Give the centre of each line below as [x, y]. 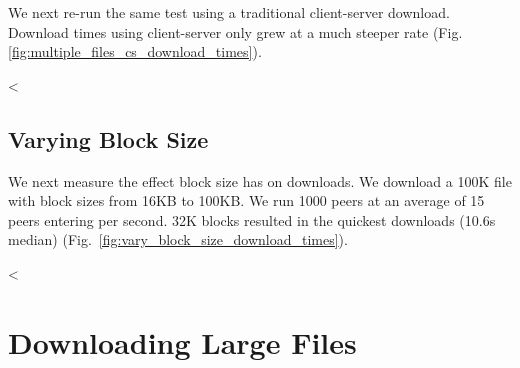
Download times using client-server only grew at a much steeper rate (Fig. [235, 31]
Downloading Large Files [182, 341]
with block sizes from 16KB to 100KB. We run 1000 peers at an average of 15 [246, 200]
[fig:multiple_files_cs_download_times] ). [135, 51]
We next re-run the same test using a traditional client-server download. [229, 12]
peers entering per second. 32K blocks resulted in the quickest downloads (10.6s [252, 219]
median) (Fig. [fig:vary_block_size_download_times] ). [178, 239]
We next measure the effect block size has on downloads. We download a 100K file [260, 180]
